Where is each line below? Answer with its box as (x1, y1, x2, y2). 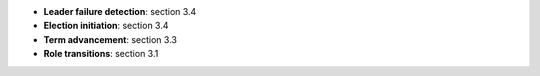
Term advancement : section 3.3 (43, 33, 177, 45)
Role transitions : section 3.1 (43, 48, 159, 60)
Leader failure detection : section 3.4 (43, 6, 197, 17)
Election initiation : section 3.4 (43, 20, 169, 32)
